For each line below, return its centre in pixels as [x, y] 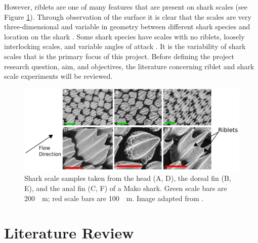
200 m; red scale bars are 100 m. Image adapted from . [114, 198]
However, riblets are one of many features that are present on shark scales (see [126, 7]
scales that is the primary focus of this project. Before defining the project [119, 56]
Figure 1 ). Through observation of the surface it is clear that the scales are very [128, 16]
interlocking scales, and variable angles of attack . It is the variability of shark [125, 46]
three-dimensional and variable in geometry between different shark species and [127, 27]
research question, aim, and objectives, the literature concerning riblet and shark [129, 66]
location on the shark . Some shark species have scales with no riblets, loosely [124, 36]
